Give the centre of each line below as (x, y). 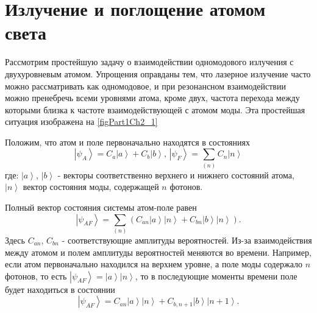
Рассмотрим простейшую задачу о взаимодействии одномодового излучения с (149, 62)
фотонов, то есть (36, 276)
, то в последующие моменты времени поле (216, 276)
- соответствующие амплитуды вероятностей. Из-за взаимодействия (187, 240)
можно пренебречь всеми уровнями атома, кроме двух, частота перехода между (152, 98)
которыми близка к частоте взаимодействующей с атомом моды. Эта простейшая (155, 109)
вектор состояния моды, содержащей (91, 187)
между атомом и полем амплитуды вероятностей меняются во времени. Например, (158, 252)
